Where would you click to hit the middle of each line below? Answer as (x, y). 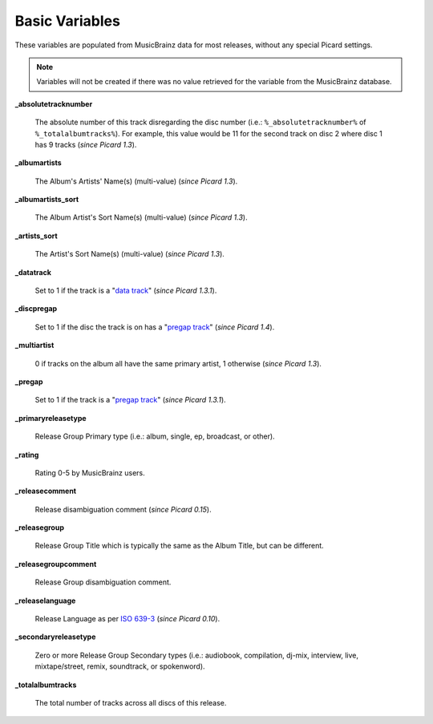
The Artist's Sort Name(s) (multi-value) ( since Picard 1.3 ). (129, 254)
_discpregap (36, 309)
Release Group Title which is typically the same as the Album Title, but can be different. (179, 546)
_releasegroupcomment (56, 564)
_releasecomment (45, 491)
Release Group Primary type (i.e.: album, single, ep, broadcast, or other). (155, 436)
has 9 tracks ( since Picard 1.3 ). (86, 144)
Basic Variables (67, 21)
